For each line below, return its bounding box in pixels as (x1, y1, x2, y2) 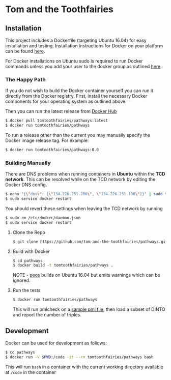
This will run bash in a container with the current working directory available (5, 364, 164, 370)
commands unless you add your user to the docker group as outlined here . (5, 64, 162, 69)
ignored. (12, 277, 31, 283)
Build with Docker (12, 248, 50, 254)
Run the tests (12, 287, 41, 294)
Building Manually (5, 159, 51, 166)
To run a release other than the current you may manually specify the (5, 132, 150, 138)
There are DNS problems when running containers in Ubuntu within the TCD (5, 171, 165, 177)
